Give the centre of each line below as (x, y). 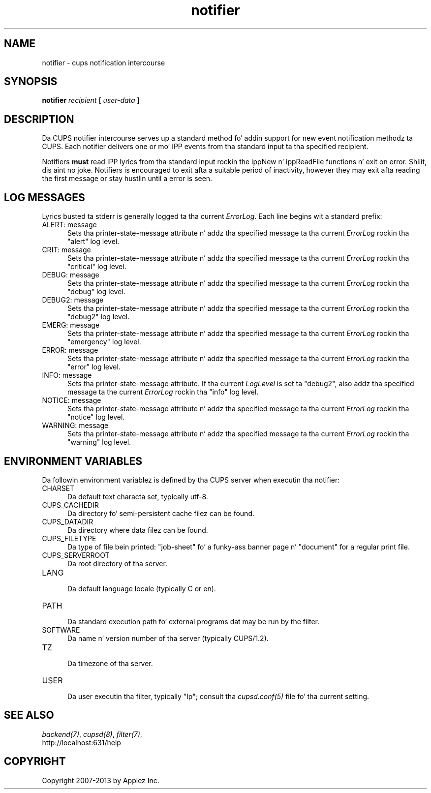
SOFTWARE (61, 630)
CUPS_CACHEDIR (70, 505)
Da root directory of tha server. (117, 563)
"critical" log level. (97, 267)
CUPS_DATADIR (68, 521)
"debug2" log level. (99, 317)
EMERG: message (71, 325)
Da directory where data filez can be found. (138, 530)
